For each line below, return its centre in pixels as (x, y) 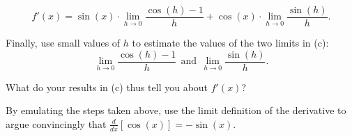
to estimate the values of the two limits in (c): (230, 43)
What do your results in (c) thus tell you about (107, 87)
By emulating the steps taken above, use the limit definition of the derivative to (176, 110)
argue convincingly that (56, 123)
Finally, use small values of (63, 43)
